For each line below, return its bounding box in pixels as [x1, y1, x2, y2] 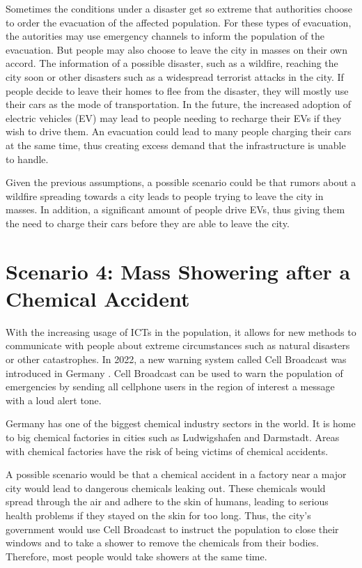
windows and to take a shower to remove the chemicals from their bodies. [6, 535, 319, 550]
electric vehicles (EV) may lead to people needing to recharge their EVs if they [6, 110, 342, 125]
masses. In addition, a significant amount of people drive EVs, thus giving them [6, 202, 345, 217]
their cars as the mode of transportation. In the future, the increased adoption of [6, 97, 352, 112]
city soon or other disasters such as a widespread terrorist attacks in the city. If [6, 69, 344, 84]
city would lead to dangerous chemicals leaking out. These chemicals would [6, 480, 326, 495]
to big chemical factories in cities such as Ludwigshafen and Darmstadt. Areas [6, 429, 340, 444]
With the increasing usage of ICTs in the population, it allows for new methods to [6, 324, 356, 339]
